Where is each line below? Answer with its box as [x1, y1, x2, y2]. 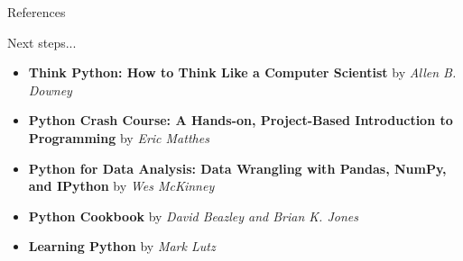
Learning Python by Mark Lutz [28, 237, 216, 256]
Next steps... [7, 32, 77, 51]
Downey [28, 80, 72, 99]
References [7, 3, 66, 21]
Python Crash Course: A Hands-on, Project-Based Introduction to [28, 111, 453, 130]
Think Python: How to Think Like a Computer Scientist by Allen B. [28, 63, 457, 82]
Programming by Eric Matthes [28, 128, 209, 147]
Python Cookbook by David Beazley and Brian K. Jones [28, 206, 358, 225]
